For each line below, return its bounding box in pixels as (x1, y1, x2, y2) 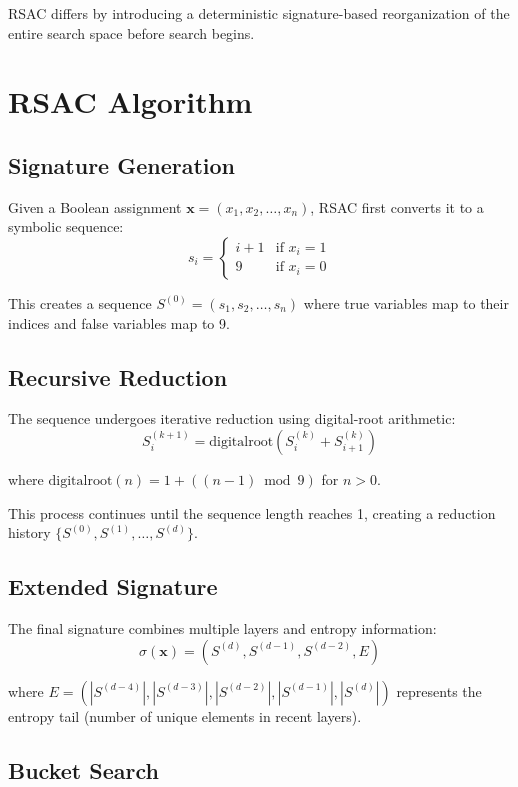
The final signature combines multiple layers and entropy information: (8, 617, 437, 638)
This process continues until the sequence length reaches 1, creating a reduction (8, 502, 496, 523)
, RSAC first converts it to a (310, 196, 484, 217)
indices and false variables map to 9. (8, 312, 230, 333)
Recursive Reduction (8, 361, 228, 392)
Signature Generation (8, 149, 236, 180)
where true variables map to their (303, 292, 509, 313)
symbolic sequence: (8, 216, 124, 237)
